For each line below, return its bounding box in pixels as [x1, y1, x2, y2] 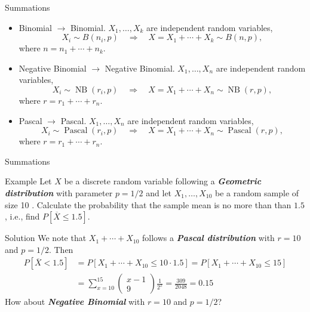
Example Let [5, 175, 52, 187]
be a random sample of [215, 186, 299, 199]
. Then [48, 243, 73, 255]
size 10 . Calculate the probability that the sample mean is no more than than [5, 198, 291, 211]
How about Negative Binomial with [5, 295, 145, 308]
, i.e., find [5, 210, 40, 223]
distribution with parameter [5, 186, 113, 199]
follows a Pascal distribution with [142, 231, 275, 244]
